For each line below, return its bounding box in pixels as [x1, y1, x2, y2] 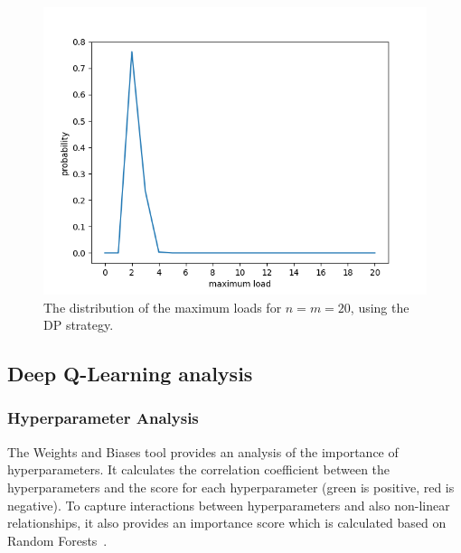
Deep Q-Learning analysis [7, 360, 253, 388]
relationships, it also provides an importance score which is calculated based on [7, 513, 447, 532]
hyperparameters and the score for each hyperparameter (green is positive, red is [7, 477, 455, 496]
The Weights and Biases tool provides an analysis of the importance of [7, 442, 399, 461]
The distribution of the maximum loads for [43, 297, 282, 316]
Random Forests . [7, 530, 108, 549]
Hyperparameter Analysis [7, 407, 199, 429]
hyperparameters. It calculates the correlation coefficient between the [7, 460, 390, 479]
